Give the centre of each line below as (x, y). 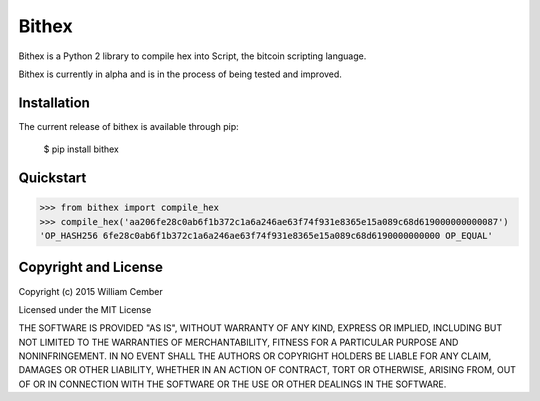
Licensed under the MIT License (85, 309)
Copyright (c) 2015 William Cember (91, 291)
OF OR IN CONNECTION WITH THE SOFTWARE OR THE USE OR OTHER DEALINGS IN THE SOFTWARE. (232, 384)
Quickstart (52, 178)
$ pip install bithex (81, 149)
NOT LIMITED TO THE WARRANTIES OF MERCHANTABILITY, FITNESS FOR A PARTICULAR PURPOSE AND (238, 342)
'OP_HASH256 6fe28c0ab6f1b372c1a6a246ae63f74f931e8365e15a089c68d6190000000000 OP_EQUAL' (266, 236)
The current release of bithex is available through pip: (128, 126)
